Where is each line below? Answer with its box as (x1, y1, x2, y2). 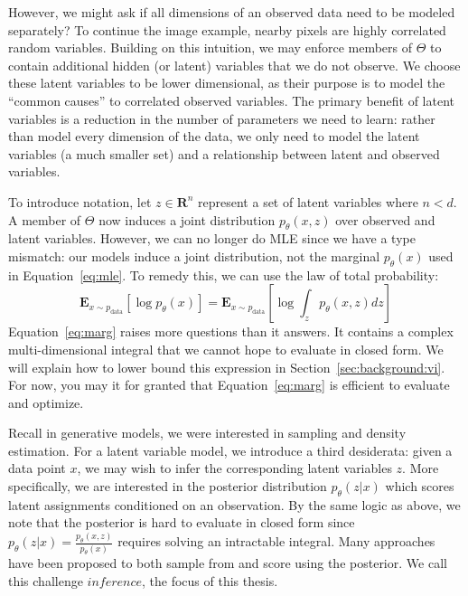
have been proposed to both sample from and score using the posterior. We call (8, 553, 447, 572)
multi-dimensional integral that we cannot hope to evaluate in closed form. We (8, 339, 444, 358)
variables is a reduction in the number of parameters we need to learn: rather (8, 109, 435, 128)
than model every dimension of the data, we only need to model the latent (8, 127, 420, 146)
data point (8, 459, 66, 478)
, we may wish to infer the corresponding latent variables (77, 459, 392, 478)
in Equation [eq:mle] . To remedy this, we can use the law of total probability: (8, 265, 439, 284)
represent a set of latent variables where (198, 192, 418, 211)
